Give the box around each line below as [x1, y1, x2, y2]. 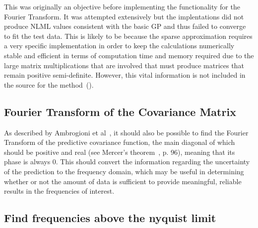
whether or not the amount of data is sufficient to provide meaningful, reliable [4, 176, 242, 186]
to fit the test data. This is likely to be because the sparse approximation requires [4, 30, 253, 41]
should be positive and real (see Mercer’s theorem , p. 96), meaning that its [4, 146, 235, 157]
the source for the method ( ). [4, 79, 94, 90]
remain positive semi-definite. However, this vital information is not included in [4, 70, 246, 80]
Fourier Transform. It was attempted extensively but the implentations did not [4, 11, 244, 21]
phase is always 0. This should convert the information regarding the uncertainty [4, 156, 250, 167]
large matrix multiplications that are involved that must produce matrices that [4, 60, 244, 70]
